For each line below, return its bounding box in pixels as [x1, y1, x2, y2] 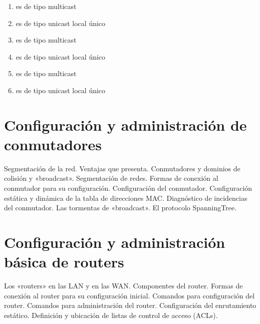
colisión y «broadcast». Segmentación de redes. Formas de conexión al [4, 173, 218, 183]
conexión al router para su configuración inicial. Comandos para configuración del [4, 290, 255, 300]
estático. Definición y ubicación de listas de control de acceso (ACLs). [4, 309, 218, 320]
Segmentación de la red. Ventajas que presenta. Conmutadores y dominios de [4, 163, 240, 173]
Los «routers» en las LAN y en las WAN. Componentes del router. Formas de [4, 280, 243, 291]
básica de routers [4, 251, 124, 272]
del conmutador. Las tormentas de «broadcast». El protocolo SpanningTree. [4, 202, 237, 213]
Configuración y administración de [4, 114, 247, 135]
